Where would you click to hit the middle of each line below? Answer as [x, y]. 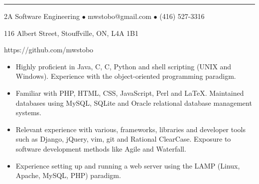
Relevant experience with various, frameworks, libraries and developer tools [131, 129]
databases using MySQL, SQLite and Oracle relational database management [134, 102]
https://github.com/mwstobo [49, 50]
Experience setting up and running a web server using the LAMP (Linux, [128, 165]
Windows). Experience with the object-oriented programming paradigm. [126, 76]
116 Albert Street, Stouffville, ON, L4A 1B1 [71, 33]
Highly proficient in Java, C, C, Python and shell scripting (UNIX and [124, 66]
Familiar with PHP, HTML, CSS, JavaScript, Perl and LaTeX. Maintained [130, 92]
